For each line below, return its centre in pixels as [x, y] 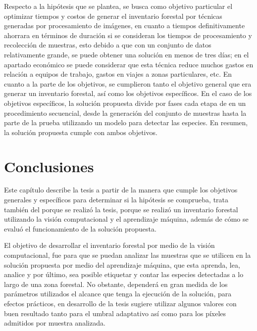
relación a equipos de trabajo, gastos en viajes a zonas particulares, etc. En [118, 74]
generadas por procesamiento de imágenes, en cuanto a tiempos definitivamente [125, 25]
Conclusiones [49, 166]
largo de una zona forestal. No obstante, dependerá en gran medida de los [116, 284]
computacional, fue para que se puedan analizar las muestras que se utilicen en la [128, 255]
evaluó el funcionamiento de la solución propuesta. [80, 228]
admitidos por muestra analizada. [55, 323]
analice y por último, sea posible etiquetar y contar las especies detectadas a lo [124, 274]
